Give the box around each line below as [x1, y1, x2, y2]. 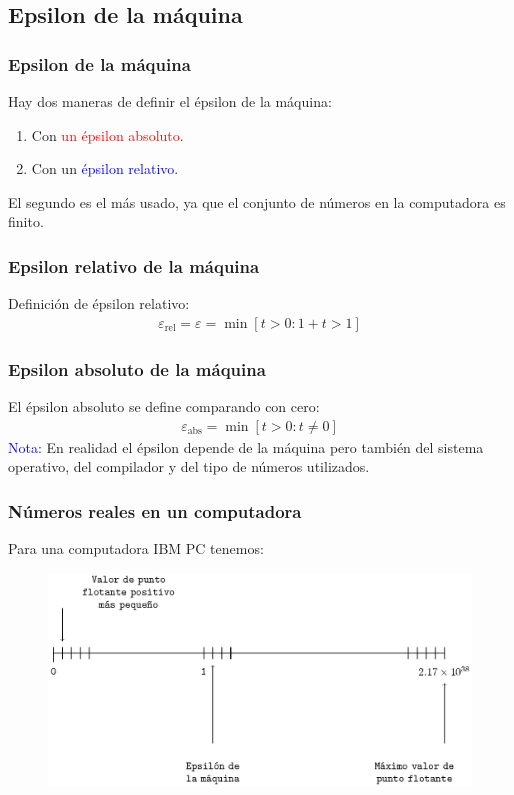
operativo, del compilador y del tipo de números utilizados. [8, 456, 370, 477]
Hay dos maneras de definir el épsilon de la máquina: [8, 91, 332, 111]
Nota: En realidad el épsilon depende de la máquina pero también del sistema [8, 436, 484, 457]
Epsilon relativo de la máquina [8, 253, 260, 278]
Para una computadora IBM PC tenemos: [8, 538, 264, 559]
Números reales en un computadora [8, 498, 302, 523]
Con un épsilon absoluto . [31, 124, 184, 145]
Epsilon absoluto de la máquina [8, 356, 266, 381]
